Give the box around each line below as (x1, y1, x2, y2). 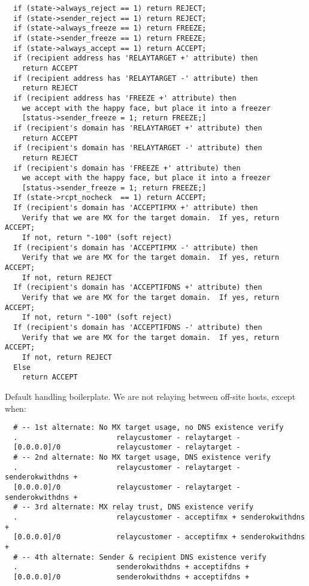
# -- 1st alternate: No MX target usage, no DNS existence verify (13, 423, 284, 432)
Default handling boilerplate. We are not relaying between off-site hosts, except (5, 390, 296, 402)
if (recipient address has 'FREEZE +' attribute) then (13, 93, 237, 102)
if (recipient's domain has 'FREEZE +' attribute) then (13, 163, 241, 172)
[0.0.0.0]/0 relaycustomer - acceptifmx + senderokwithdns (13, 533, 305, 542)
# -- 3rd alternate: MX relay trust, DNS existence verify (13, 503, 254, 512)
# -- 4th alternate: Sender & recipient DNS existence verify (13, 552, 266, 561)
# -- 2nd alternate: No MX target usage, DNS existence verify (13, 453, 271, 462)
